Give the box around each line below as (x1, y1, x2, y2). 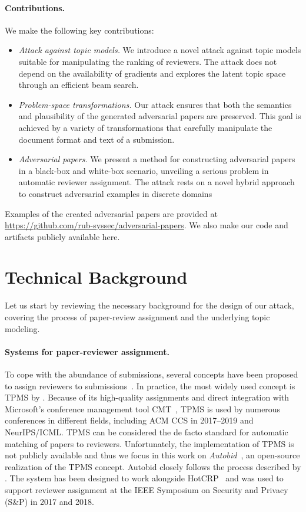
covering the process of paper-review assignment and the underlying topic (5, 311, 270, 323)
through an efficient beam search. (18, 78, 139, 91)
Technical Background (5, 265, 188, 289)
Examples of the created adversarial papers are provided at (5, 207, 218, 219)
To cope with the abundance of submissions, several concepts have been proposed (5, 368, 298, 380)
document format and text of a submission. (18, 133, 175, 145)
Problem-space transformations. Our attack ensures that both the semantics (18, 98, 292, 110)
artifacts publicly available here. (5, 230, 120, 242)
